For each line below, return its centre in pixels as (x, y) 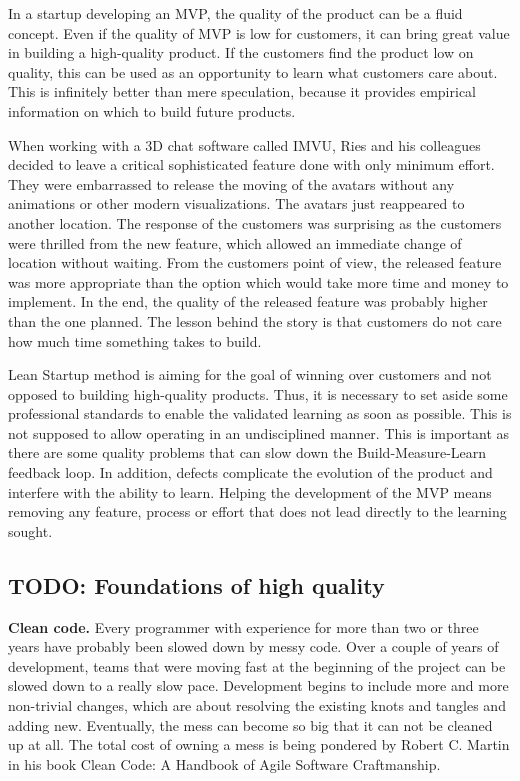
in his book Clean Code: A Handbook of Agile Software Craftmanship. (224, 763)
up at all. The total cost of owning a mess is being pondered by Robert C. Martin (259, 744)
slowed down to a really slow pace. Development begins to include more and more (258, 685)
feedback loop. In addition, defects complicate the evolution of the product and (250, 472)
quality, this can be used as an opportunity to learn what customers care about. (253, 71)
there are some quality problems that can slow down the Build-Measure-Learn (247, 452)
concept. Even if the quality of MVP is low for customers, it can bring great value (259, 32)
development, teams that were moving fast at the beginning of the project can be (257, 665)
